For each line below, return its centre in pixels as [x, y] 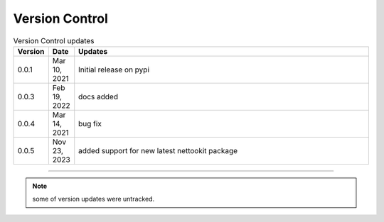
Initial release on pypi [114, 70]
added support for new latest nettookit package [158, 150]
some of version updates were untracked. [94, 199]
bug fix [90, 123]
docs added [98, 96]
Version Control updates [54, 40]
